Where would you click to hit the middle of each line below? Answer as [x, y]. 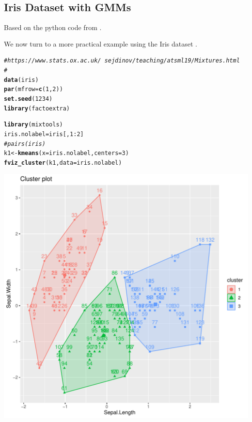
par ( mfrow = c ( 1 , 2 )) [33, 89]
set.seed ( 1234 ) [28, 99]
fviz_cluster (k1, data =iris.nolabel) [63, 163]
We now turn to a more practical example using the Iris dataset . [101, 43]
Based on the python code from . [53, 27]
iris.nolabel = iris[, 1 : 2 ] [44, 134]
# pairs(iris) [25, 144]
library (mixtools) [33, 125]
